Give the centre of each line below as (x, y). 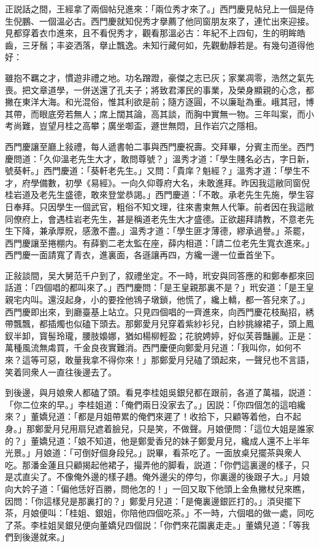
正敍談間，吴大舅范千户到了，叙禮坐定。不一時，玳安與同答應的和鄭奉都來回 (159, 275)
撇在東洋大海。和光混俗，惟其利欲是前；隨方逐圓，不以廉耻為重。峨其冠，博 (159, 102)
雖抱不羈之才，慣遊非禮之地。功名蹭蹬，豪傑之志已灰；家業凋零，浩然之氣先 (159, 77)
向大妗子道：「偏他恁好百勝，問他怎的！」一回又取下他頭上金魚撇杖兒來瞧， (157, 488)
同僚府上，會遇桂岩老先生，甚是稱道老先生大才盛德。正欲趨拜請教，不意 (151, 218)
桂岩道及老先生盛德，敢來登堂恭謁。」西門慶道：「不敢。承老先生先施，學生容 (159, 195)
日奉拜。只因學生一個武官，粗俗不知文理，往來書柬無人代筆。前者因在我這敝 (159, 206)
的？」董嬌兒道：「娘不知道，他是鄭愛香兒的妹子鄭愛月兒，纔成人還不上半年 (157, 440)
